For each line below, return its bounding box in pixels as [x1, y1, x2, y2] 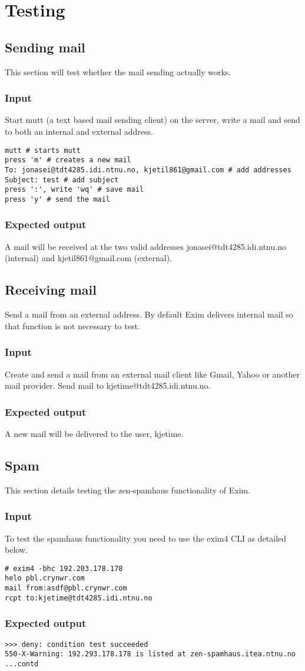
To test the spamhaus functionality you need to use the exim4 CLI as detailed [5, 532, 287, 544]
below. [5, 543, 28, 556]
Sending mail [5, 38, 85, 56]
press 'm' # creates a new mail [5, 156, 131, 165]
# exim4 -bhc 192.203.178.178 [5, 564, 123, 573]
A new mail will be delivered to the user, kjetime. [5, 427, 184, 439]
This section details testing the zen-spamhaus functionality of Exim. [5, 483, 251, 496]
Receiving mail [5, 281, 97, 299]
